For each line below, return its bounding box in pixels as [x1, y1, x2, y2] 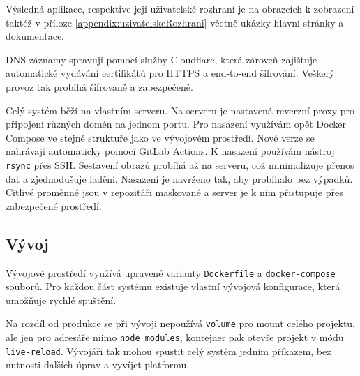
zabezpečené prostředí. [6, 198, 102, 213]
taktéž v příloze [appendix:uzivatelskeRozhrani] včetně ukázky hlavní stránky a [6, 15, 344, 29]
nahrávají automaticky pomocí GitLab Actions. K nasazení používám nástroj [6, 144, 335, 158]
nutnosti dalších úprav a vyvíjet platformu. [6, 357, 190, 372]
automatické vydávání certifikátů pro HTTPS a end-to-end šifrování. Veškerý [6, 66, 335, 80]
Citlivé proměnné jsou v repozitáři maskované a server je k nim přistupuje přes [6, 185, 343, 200]
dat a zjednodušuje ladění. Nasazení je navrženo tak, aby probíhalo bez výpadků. [6, 171, 353, 186]
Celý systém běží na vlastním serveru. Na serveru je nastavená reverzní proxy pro [6, 103, 355, 117]
